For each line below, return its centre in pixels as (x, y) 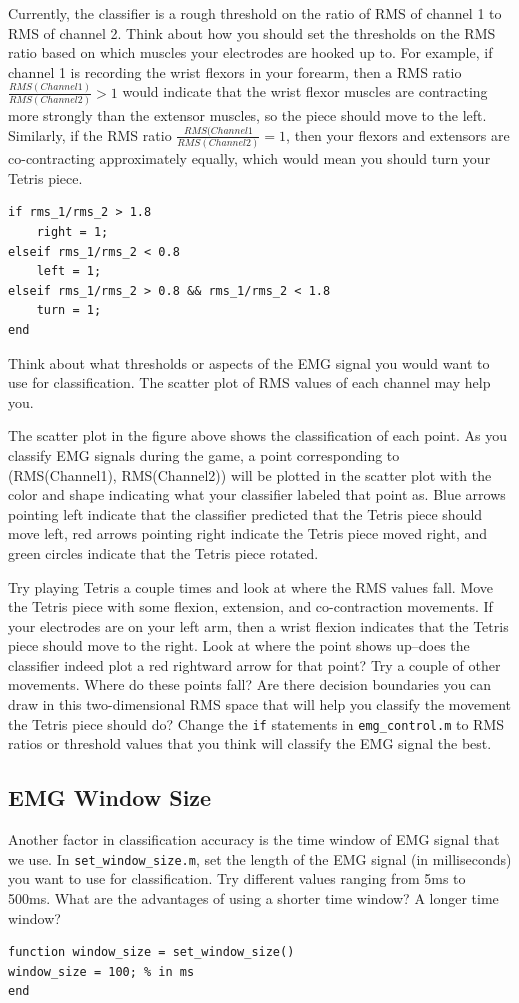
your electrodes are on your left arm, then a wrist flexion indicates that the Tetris (258, 625)
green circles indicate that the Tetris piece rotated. (163, 552)
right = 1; (72, 232)
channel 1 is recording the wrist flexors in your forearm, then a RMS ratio (235, 71)
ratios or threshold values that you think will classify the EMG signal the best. (250, 743)
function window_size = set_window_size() (151, 952)
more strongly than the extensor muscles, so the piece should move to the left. (247, 115)
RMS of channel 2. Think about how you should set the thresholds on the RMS (252, 32)
